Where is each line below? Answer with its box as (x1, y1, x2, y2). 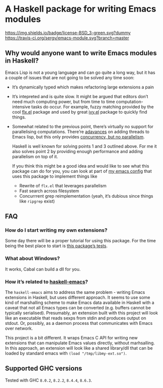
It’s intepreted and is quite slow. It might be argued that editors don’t (12, 93, 148, 99)
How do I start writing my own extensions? (5, 227, 108, 234)
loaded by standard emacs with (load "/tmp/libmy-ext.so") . (5, 351, 127, 356)
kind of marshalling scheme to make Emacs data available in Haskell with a (5, 300, 154, 305)
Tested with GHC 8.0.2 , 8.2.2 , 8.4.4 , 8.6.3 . (5, 377, 92, 383)
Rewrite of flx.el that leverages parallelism (19, 183, 107, 188)
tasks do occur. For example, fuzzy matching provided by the (31, 103, 154, 110)
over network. (5, 325, 33, 331)
